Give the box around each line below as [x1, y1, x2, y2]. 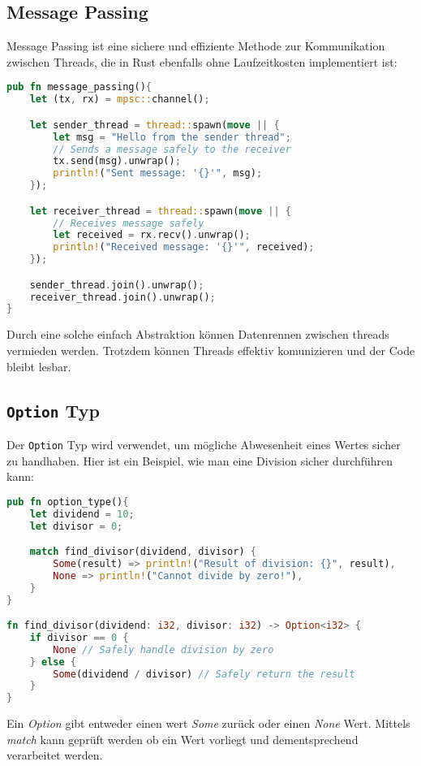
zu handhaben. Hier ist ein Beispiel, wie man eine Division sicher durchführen [6, 452, 393, 469]
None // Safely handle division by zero [53, 643, 274, 656]
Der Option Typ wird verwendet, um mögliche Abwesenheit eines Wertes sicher [6, 435, 401, 452]
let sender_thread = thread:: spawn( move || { [29, 119, 280, 131]
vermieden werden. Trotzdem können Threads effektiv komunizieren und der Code [6, 341, 415, 358]
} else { [29, 656, 76, 668]
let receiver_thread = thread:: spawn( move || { [29, 205, 291, 217]
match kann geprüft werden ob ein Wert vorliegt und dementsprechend [6, 730, 359, 747]
